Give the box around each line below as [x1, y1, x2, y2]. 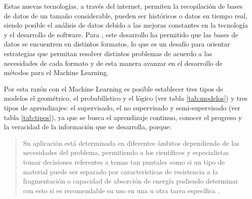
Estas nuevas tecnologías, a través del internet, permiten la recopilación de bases [4, 1, 243, 11]
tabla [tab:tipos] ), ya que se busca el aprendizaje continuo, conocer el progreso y [4, 112, 242, 122]
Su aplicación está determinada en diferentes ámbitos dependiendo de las [23, 138, 239, 148]
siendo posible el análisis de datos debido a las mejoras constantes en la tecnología [4, 20, 248, 30]
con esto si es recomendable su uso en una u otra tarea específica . [23, 185, 220, 195]
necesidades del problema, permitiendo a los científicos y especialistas [23, 147, 229, 157]
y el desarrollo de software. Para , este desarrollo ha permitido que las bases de [4, 29, 238, 39]
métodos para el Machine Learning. [4, 67, 109, 77]
